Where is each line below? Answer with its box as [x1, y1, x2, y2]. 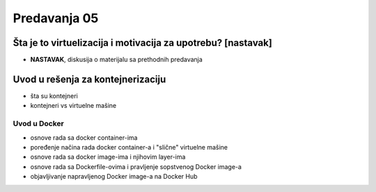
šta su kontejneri [30, 91, 78, 100]
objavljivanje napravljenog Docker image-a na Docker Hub [30, 173, 198, 181]
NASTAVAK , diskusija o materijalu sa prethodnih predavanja [30, 56, 203, 64]
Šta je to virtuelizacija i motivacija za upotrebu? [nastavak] [13, 37, 273, 49]
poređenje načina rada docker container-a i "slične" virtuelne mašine [30, 143, 228, 151]
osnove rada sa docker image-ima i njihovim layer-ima [30, 153, 186, 161]
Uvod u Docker [13, 119, 64, 129]
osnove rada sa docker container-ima [30, 133, 138, 142]
